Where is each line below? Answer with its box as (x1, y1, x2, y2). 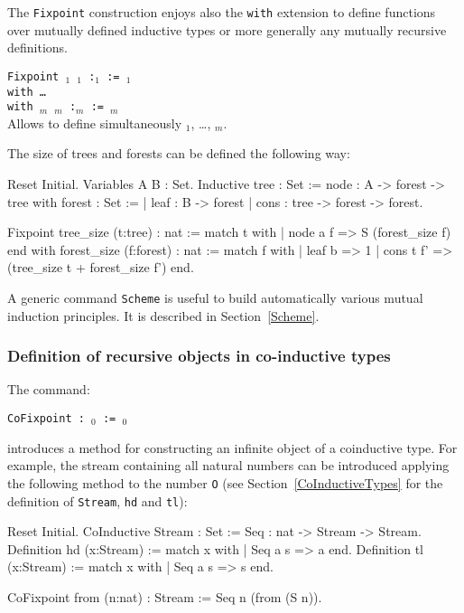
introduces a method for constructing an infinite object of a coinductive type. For (7, 438, 458, 457)
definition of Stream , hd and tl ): (7, 491, 188, 510)
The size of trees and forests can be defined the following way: (7, 144, 350, 163)
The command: (7, 380, 90, 399)
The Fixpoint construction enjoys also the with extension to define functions (7, 3, 436, 21)
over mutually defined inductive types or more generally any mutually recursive (7, 20, 447, 39)
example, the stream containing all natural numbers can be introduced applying (7, 456, 450, 475)
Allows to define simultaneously (7, 113, 182, 132)
